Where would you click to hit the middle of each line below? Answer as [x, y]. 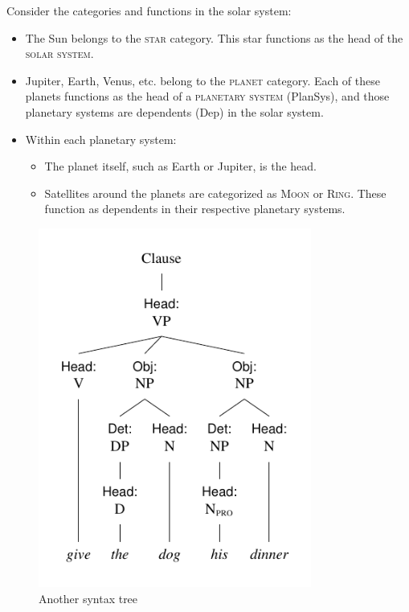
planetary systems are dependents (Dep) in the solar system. [174, 111]
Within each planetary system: [101, 139]
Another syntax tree [88, 598]
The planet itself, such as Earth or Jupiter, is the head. [180, 166]
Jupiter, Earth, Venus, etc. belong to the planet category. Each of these [202, 80]
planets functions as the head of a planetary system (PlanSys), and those [207, 96]
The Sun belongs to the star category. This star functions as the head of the [214, 37]
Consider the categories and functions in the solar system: [149, 10]
